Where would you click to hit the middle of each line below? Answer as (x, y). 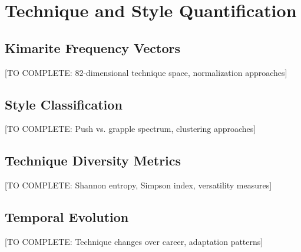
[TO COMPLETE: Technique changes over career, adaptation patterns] (134, 241)
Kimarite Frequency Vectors (92, 47)
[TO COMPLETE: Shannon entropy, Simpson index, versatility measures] (138, 185)
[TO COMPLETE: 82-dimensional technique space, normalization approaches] (146, 72)
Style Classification (64, 104)
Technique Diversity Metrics (93, 160)
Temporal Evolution (67, 217)
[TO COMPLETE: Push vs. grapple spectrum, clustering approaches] (130, 129)
